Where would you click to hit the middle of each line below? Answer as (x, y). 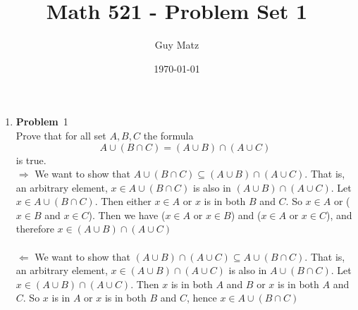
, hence (202, 298)
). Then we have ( (127, 215)
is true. (31, 160)
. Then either (123, 201)
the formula (168, 135)
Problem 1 (42, 122)
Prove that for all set (61, 135)
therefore (35, 229)
